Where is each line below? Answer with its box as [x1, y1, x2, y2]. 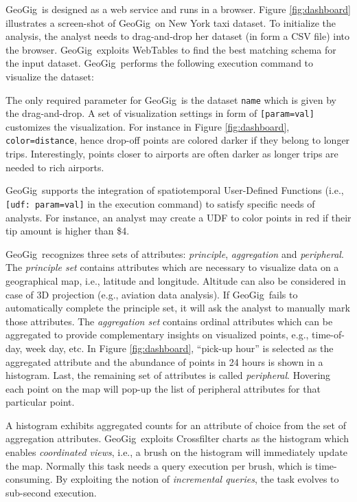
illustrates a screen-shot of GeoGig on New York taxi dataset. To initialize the [5, 15, 336, 30]
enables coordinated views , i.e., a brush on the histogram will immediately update [5, 445, 348, 459]
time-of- [312, 327, 345, 342]
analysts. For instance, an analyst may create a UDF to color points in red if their [5, 210, 352, 224]
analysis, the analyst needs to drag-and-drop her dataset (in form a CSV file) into [5, 29, 350, 43]
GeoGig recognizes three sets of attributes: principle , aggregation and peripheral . [5, 246, 344, 261]
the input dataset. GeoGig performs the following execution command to [5, 56, 314, 70]
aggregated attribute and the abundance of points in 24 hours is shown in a [5, 354, 323, 369]
